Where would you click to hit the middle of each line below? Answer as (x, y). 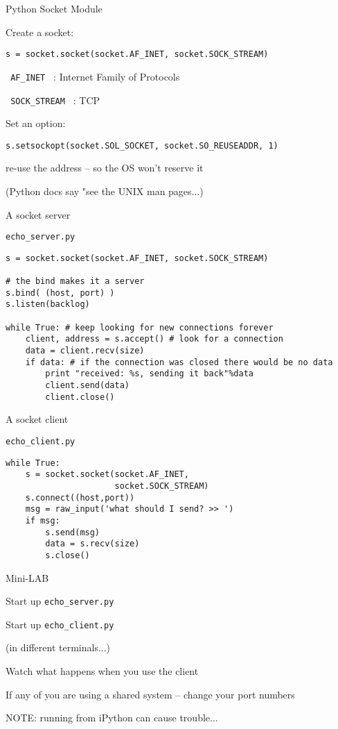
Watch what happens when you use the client (102, 671)
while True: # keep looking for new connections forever (140, 327)
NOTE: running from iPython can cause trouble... (112, 718)
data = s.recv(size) (92, 544)
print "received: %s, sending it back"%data (149, 374)
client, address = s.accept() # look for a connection (154, 339)
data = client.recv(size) (85, 351)
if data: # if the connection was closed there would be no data (179, 362)
